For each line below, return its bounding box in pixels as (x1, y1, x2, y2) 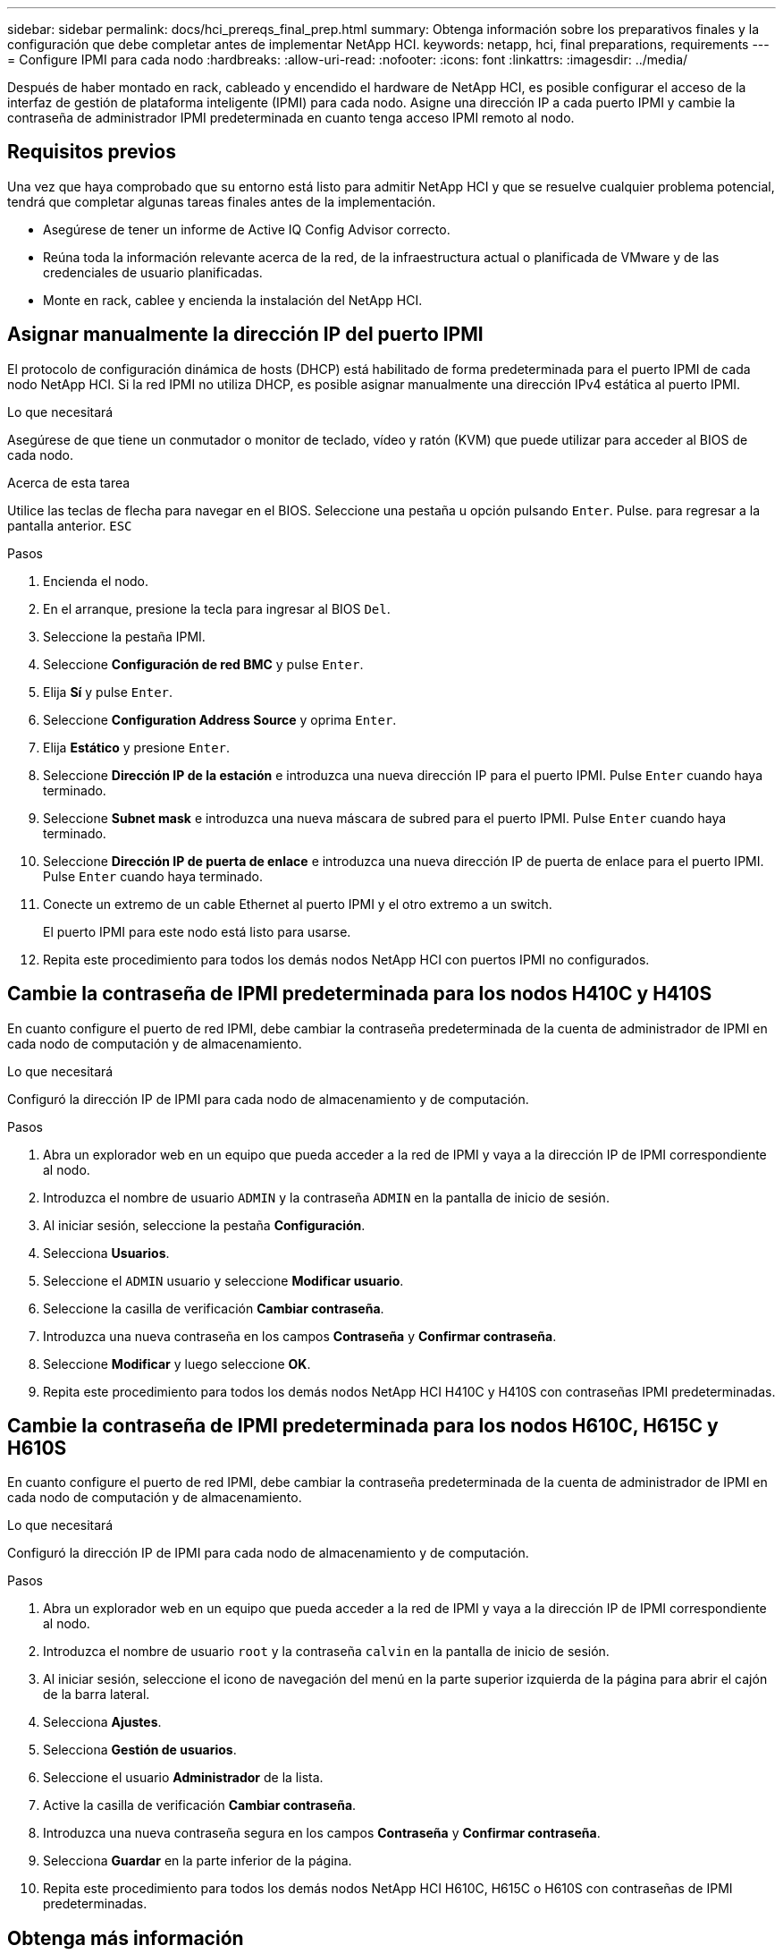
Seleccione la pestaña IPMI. (43, 628, 206, 644)
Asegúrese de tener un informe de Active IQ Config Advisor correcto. (43, 221, 450, 237)
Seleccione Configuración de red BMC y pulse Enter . (43, 656, 364, 672)
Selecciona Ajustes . (43, 1714, 162, 1730)
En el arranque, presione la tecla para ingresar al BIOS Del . (43, 600, 391, 616)
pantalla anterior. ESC (7, 517, 132, 533)
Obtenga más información (7, 1926, 244, 1950)
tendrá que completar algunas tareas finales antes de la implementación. (7, 193, 436, 209)
